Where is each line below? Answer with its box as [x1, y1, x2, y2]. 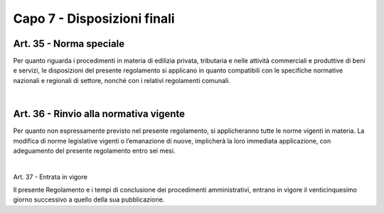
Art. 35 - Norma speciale [13, 38, 124, 50]
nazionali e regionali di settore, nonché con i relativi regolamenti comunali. [13, 76, 230, 84]
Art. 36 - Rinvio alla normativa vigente [13, 108, 185, 120]
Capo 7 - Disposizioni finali [13, 11, 175, 26]
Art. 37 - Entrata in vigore [13, 173, 88, 181]
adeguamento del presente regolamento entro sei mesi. [13, 146, 176, 155]
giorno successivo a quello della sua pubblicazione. [13, 195, 165, 204]
